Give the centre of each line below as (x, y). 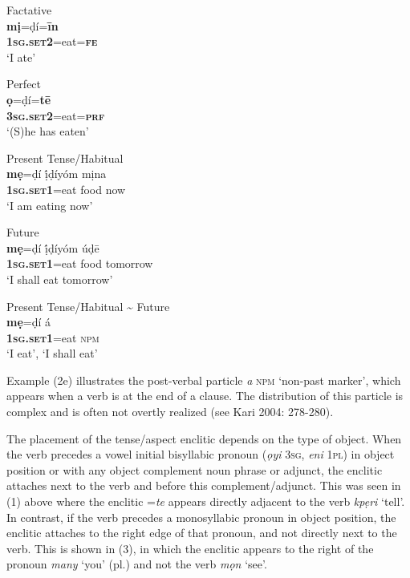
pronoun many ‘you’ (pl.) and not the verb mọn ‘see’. (137, 564)
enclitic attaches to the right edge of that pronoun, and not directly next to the (202, 533)
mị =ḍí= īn (32, 25)
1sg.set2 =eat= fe (52, 41)
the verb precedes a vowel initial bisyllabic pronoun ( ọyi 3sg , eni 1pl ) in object (201, 454)
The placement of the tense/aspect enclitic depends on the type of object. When (204, 438)
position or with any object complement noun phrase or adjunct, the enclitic (195, 469)
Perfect (24, 84)
